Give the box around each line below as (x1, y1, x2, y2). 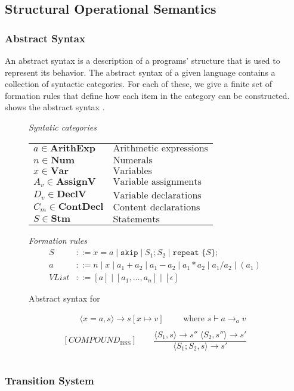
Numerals (113, 156, 153, 166)
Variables (113, 166, 152, 176)
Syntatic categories (29, 120, 97, 133)
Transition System (5, 373, 94, 387)
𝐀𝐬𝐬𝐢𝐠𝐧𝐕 (55, 176, 96, 187)
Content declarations (113, 203, 200, 213)
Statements (113, 214, 160, 224)
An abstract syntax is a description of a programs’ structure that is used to (5, 54, 280, 66)
